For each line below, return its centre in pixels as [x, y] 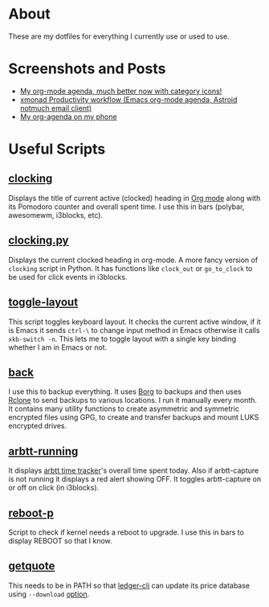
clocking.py [39, 241]
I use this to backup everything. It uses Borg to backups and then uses [125, 392]
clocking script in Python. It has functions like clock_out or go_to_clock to [130, 268]
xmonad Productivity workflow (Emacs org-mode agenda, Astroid [128, 99]
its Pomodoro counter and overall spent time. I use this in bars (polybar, [126, 207]
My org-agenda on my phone [69, 117]
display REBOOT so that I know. [60, 540]
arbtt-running [43, 451]
